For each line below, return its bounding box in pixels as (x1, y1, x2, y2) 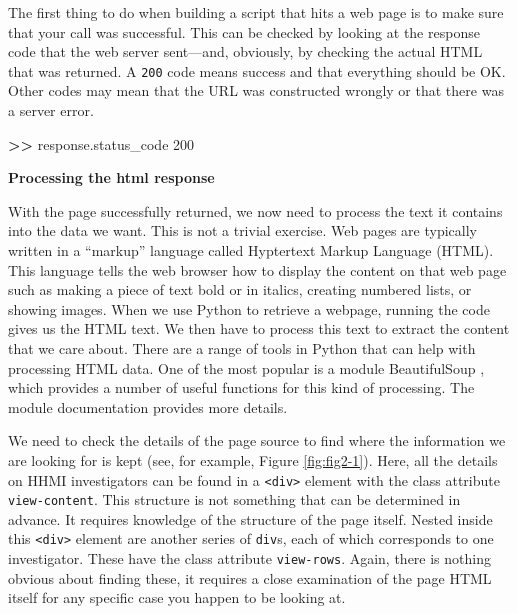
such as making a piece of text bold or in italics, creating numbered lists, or (8, 279, 472, 300)
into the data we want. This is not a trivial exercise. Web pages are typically (8, 220, 477, 241)
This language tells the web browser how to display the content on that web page (8, 259, 507, 280)
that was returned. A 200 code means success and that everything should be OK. (8, 60, 506, 81)
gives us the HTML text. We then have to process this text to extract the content (8, 318, 510, 339)
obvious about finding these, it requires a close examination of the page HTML (8, 567, 492, 588)
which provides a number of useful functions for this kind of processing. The (8, 377, 475, 398)
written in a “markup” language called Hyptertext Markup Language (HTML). (8, 240, 494, 260)
